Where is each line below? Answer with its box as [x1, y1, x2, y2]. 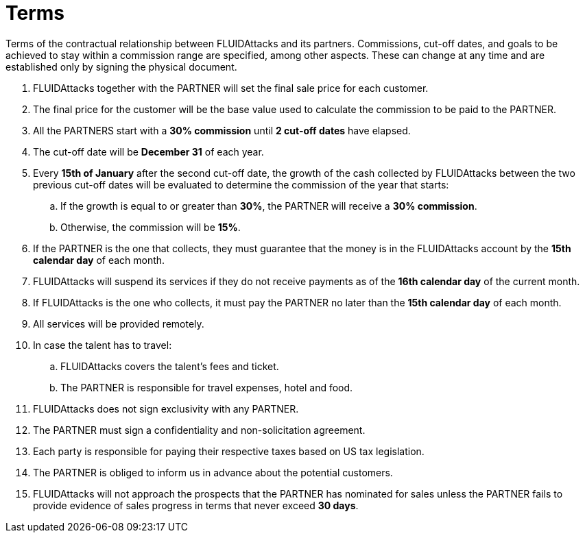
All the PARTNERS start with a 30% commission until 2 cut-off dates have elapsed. [33, 124, 411, 136]
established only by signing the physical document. [5, 60, 237, 73]
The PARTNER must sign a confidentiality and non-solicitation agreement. [33, 424, 366, 436]
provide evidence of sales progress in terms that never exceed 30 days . [33, 499, 359, 511]
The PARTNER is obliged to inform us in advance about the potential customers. [33, 466, 393, 478]
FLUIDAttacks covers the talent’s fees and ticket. [60, 360, 279, 372]
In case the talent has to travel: [33, 339, 172, 351]
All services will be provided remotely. [33, 317, 204, 330]
